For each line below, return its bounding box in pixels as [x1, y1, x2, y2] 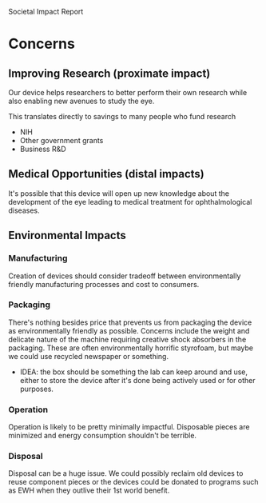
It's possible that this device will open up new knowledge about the [8, 188, 230, 198]
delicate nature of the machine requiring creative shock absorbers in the [8, 334, 247, 344]
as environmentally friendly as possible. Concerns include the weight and [8, 325, 250, 335]
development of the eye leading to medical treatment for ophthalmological [8, 197, 252, 206]
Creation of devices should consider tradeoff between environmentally [8, 271, 241, 281]
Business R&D [19, 144, 66, 154]
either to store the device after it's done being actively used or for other [19, 375, 256, 385]
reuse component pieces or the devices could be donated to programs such [8, 477, 259, 487]
